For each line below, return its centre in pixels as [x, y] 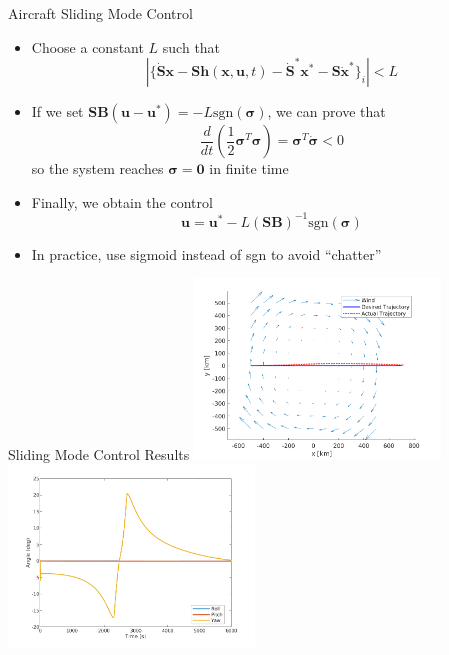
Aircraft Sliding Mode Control [100, 13]
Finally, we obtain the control [122, 201]
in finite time [249, 168]
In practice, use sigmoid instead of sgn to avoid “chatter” [206, 253]
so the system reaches [97, 168]
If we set [57, 111]
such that [191, 46]
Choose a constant [87, 46]
